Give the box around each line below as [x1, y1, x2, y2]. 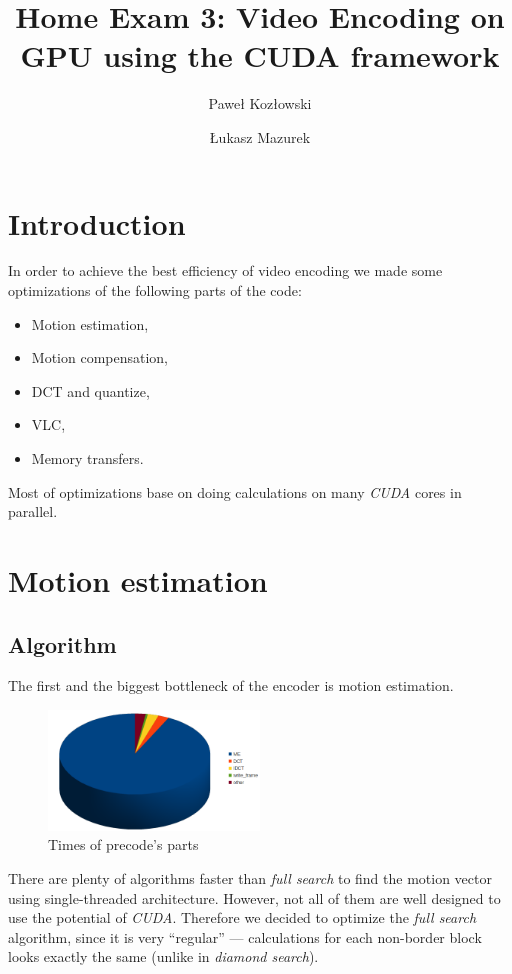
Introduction [8, 202, 186, 243]
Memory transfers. [31, 448, 144, 468]
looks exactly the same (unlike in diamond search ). [8, 946, 319, 967]
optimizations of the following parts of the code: [8, 280, 302, 301]
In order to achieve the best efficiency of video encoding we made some [8, 260, 443, 281]
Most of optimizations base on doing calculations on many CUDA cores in [8, 481, 462, 502]
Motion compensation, [31, 347, 169, 368]
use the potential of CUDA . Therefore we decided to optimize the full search [8, 907, 477, 928]
